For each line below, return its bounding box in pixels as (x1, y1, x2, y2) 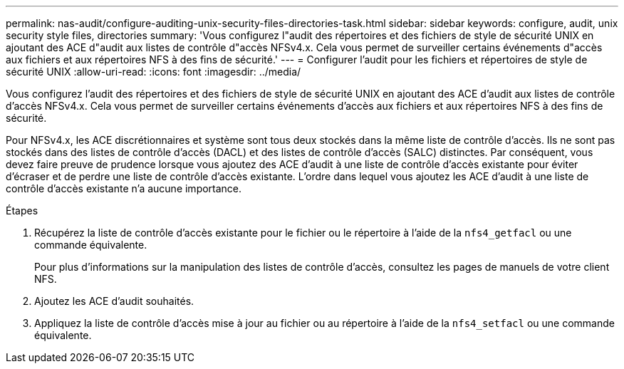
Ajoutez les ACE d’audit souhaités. (34, 295, 194, 307)
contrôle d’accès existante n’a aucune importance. (6, 182, 242, 194)
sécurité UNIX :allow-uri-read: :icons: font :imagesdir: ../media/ (6, 66, 301, 78)
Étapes (6, 204, 38, 217)
